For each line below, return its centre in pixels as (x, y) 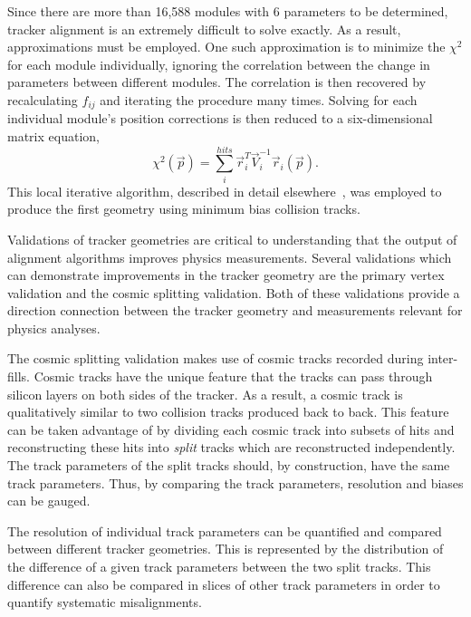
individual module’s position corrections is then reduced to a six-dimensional (220, 118)
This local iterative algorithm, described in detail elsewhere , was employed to (225, 191)
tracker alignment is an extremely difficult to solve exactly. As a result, (204, 29)
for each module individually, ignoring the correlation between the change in (219, 64)
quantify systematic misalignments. (105, 602)
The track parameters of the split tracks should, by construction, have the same (229, 465)
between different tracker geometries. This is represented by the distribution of (226, 549)
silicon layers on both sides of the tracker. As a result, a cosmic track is (205, 394)
